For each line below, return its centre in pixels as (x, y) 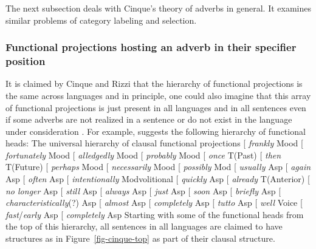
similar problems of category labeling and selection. (101, 20)
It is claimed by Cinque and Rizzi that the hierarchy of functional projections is (154, 84)
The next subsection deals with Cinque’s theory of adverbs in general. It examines (159, 8)
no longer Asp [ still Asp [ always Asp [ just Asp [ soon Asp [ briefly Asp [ (143, 190)
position (26, 61)
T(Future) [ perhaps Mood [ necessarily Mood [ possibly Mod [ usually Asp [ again (158, 167)
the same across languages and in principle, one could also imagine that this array (158, 95)
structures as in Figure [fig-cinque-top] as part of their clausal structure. (140, 238)
